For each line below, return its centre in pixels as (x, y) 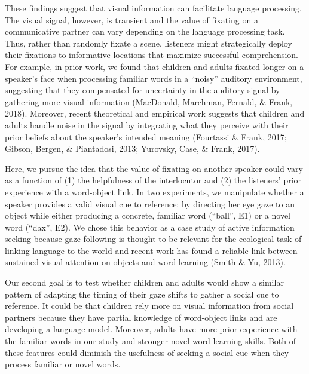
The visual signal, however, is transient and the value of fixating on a (131, 19)
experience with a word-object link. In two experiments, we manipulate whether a (154, 191)
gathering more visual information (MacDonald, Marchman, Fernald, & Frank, (149, 101)
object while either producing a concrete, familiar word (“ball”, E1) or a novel (148, 215)
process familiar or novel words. (63, 364)
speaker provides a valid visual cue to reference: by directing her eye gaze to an (150, 203)
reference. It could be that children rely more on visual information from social (149, 306)
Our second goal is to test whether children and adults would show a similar (144, 282)
